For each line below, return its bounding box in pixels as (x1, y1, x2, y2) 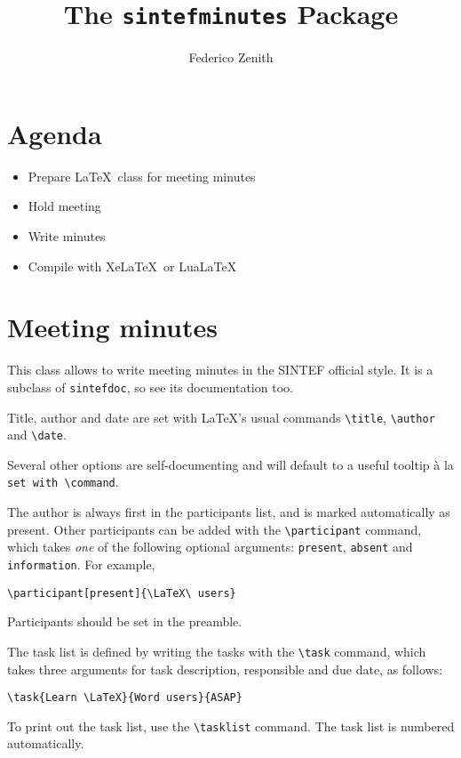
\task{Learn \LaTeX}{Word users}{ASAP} (7, 691, 242, 705)
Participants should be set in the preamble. (7, 612, 242, 631)
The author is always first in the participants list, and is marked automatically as (7, 503, 450, 521)
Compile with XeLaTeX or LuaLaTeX (28, 256, 237, 275)
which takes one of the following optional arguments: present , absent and (7, 537, 413, 556)
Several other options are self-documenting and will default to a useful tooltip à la (7, 455, 454, 473)
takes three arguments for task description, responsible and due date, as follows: (7, 659, 443, 678)
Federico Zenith (188, 48, 274, 67)
